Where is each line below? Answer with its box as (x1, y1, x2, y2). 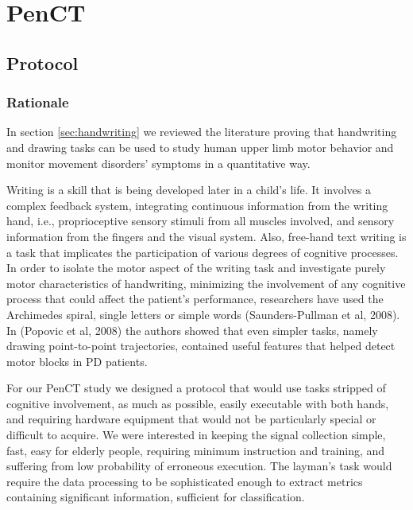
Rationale (6, 92, 69, 112)
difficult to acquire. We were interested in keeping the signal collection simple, (6, 426, 386, 443)
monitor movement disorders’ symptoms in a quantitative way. (6, 154, 311, 171)
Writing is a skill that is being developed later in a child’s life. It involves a (6, 181, 371, 198)
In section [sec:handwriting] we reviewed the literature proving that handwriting (6, 123, 397, 140)
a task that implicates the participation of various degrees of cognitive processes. (6, 243, 399, 260)
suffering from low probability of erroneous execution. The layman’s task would (6, 457, 392, 474)
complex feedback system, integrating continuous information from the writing (6, 197, 388, 213)
